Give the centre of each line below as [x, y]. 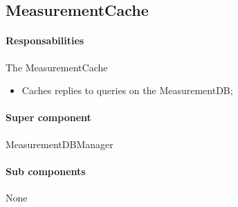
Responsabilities [45, 40]
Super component [48, 117]
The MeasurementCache [57, 67]
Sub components [46, 171]
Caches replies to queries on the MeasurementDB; [127, 90]
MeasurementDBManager [59, 144]
